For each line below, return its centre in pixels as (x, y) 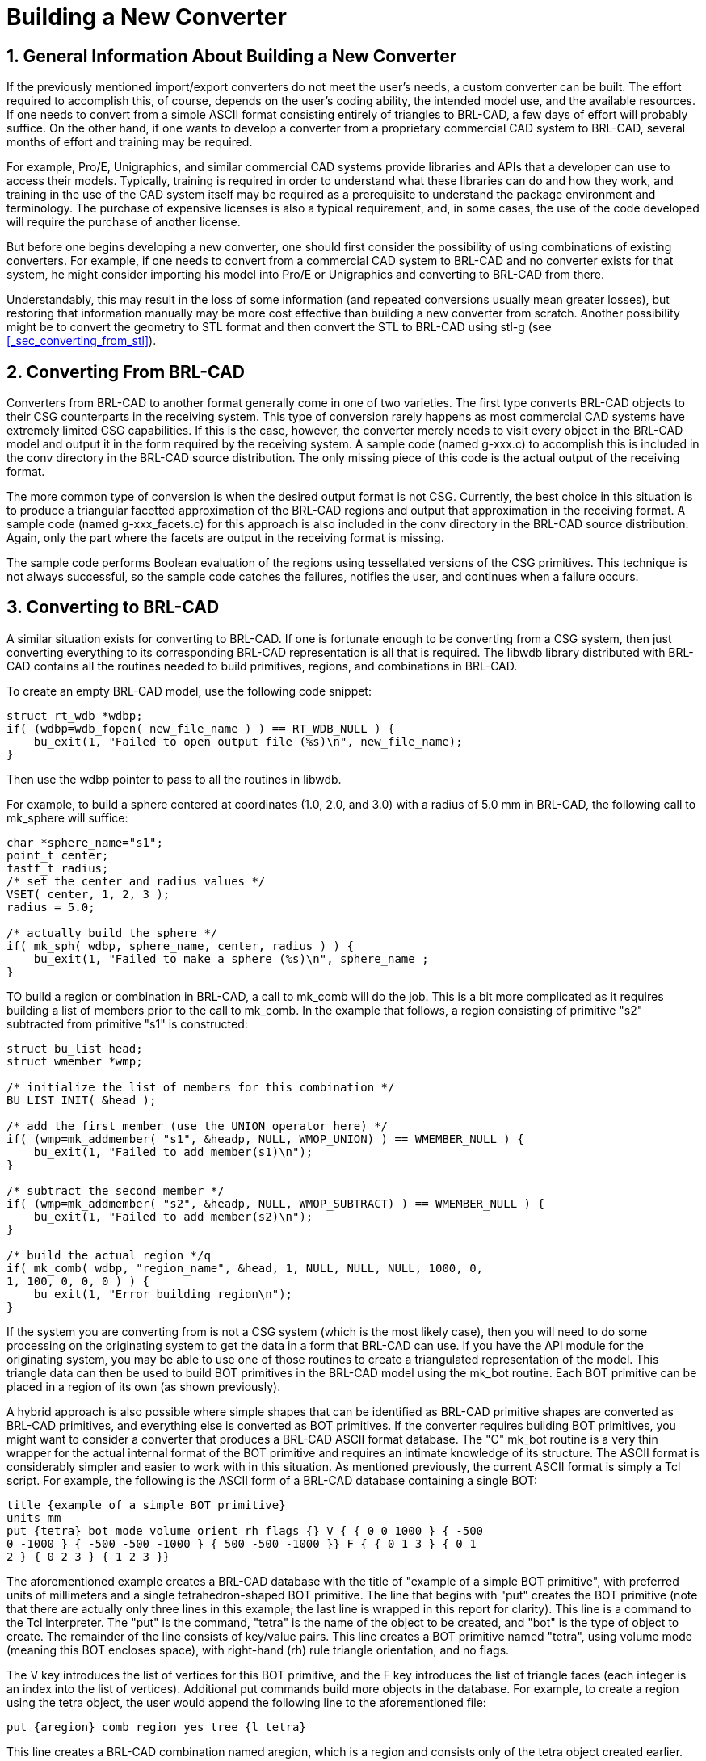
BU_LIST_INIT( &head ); (82, 1100)
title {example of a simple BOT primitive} (146, 1505)
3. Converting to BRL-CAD (113, 607)
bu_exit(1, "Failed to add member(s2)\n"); (173, 1216)
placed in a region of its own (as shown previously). (144, 1386)
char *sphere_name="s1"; (85, 842)
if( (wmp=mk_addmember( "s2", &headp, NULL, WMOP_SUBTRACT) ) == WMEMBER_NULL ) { (275, 1203)
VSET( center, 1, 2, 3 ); (88, 894)
